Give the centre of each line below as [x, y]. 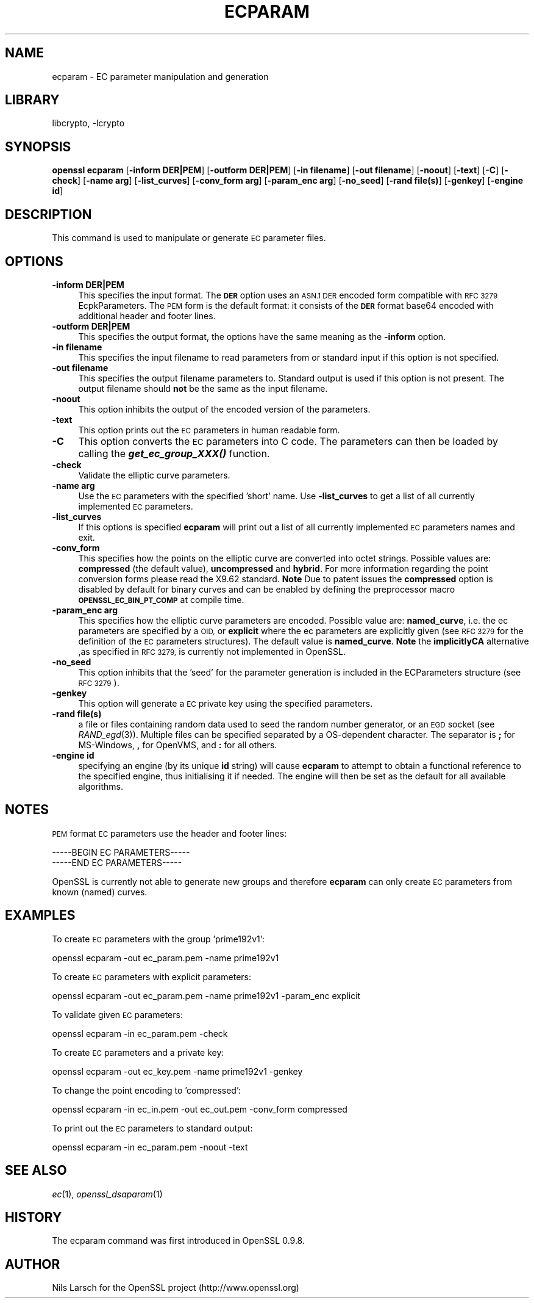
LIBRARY [32, 100]
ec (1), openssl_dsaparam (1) [107, 1194]
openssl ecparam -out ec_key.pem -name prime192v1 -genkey [177, 1071]
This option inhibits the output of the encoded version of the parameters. [224, 409]
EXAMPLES [40, 915]
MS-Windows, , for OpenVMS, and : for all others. [178, 745]
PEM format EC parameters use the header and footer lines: [169, 833]
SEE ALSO [36, 1171]
